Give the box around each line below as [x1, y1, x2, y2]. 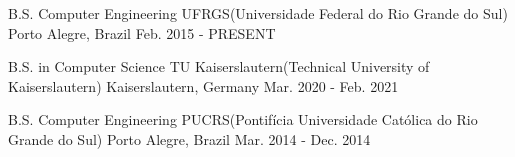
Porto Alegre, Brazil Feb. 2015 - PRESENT [8, 22, 276, 43]
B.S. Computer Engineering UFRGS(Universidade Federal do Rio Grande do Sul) [8, 3, 508, 23]
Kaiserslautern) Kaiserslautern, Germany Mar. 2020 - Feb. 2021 [8, 75, 399, 96]
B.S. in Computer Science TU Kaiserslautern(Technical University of [8, 56, 430, 77]
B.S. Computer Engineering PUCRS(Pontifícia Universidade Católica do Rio [8, 109, 478, 130]
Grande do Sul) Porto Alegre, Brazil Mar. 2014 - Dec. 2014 [8, 128, 371, 149]
